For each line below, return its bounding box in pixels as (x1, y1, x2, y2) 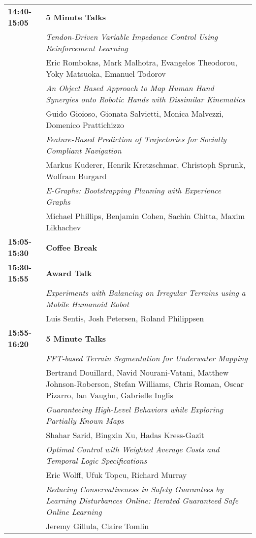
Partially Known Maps (46, 415, 124, 426)
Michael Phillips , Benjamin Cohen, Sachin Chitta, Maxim (46, 210, 245, 222)
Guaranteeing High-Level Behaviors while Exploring (46, 404, 224, 415)
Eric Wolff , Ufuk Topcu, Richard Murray (46, 469, 187, 480)
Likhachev (46, 222, 81, 233)
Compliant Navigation (46, 145, 122, 156)
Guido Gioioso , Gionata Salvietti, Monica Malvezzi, (46, 108, 224, 119)
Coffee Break (46, 241, 97, 253)
